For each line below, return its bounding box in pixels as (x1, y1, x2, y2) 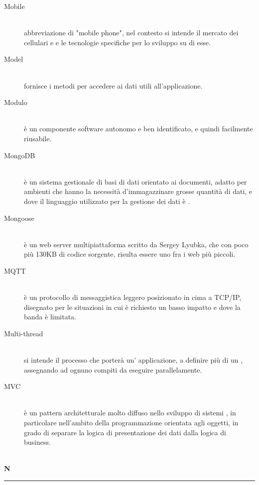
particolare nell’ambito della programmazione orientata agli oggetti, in (24, 417, 239, 427)
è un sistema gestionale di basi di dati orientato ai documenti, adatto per (24, 176, 247, 187)
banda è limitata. (24, 311, 77, 322)
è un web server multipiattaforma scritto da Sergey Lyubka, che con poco (24, 239, 249, 249)
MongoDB (4, 150, 35, 160)
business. (24, 437, 51, 447)
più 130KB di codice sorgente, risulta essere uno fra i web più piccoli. (24, 249, 236, 259)
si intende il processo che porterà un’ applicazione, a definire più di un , (24, 355, 243, 365)
